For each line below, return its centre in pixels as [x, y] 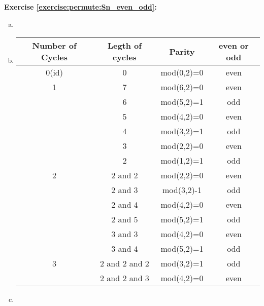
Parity [182, 51]
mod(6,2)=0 [182, 87]
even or [234, 46]
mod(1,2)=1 [182, 161]
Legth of [124, 46]
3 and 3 [125, 234]
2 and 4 [125, 205]
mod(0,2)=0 [182, 72]
